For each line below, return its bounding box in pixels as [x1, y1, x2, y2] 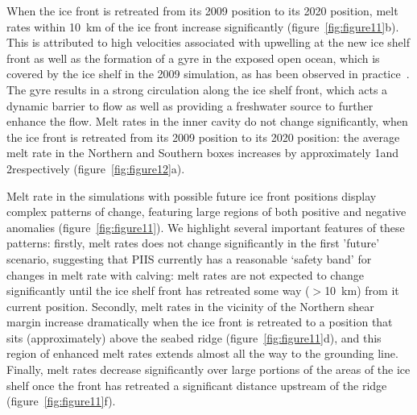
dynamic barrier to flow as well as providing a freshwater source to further [6, 97, 374, 114]
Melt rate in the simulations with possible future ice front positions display [6, 187, 377, 204]
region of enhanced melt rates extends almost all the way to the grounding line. [6, 345, 398, 362]
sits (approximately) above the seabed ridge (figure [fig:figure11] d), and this [6, 329, 382, 346]
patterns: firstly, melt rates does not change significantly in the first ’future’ [6, 234, 380, 251]
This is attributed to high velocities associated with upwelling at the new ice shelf [6, 34, 410, 51]
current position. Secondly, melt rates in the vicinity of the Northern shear [6, 297, 374, 314]
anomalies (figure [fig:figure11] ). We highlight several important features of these [6, 218, 405, 235]
